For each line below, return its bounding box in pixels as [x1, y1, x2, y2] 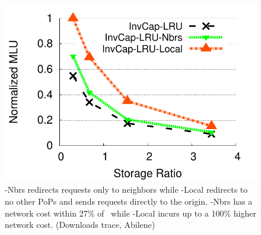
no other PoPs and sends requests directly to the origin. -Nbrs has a [5, 195, 253, 207]
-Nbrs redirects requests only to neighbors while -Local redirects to [5, 183, 248, 196]
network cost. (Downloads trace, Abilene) [5, 218, 155, 231]
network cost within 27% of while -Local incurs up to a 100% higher [5, 206, 256, 219]
